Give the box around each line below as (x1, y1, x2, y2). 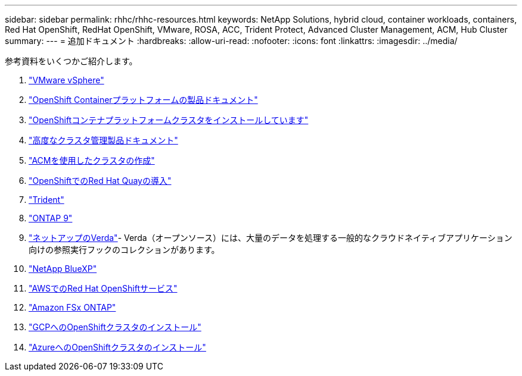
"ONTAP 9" (29, 213, 73, 223)
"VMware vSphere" (29, 75, 104, 85)
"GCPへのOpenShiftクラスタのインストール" (29, 322, 201, 332)
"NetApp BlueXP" (29, 264, 97, 274)
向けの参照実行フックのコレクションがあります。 (29, 245, 220, 255)
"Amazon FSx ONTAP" (29, 302, 116, 312)
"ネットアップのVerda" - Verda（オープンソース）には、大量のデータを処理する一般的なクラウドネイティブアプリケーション (29, 233, 512, 243)
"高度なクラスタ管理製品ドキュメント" (29, 135, 178, 145)
